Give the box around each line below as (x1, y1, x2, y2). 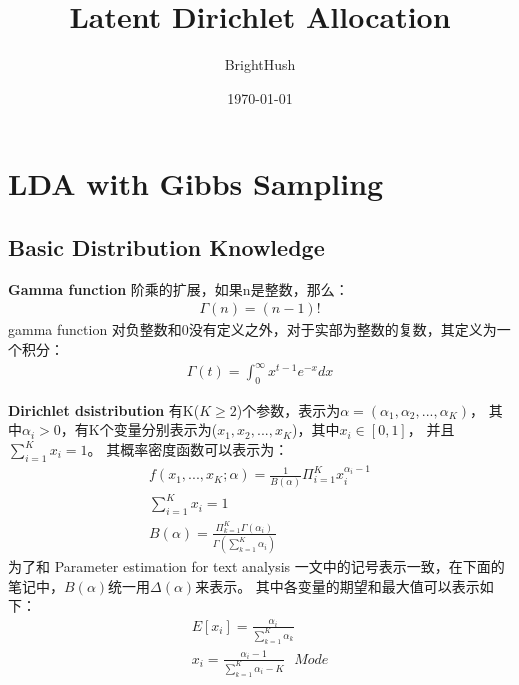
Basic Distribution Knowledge (8, 231, 325, 262)
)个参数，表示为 (236, 399, 341, 420)
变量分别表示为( (113, 419, 218, 440)
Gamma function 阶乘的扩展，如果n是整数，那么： (8, 278, 349, 299)
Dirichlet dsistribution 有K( (8, 399, 200, 420)
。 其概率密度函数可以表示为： (87, 439, 289, 460)
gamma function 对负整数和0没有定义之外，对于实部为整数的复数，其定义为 (8, 319, 497, 340)
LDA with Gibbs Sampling (8, 163, 384, 204)
